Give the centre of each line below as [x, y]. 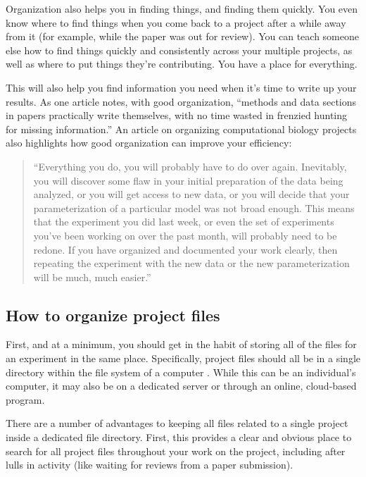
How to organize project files [113, 315]
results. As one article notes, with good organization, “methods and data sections [181, 101]
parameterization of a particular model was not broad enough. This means [194, 207]
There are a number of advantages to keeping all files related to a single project [177, 423]
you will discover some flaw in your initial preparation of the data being [188, 180]
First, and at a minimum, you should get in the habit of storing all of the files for [181, 344]
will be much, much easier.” [92, 277]
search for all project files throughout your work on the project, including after [176, 451]
